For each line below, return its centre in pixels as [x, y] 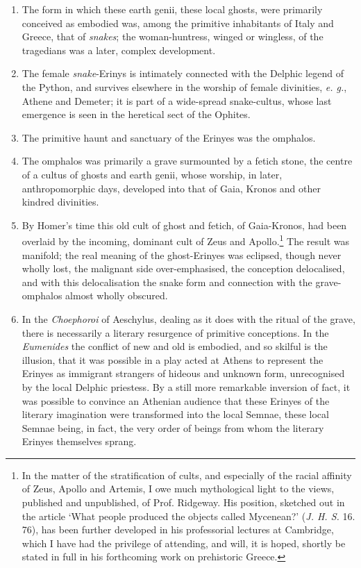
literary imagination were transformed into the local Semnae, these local [175, 414]
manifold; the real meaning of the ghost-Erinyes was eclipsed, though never [182, 254]
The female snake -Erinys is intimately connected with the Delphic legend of [183, 73]
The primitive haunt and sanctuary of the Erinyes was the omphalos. [169, 137]
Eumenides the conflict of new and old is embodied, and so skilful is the [175, 346]
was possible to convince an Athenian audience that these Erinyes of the [176, 400]
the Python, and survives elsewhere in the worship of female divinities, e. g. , [184, 86]
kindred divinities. [60, 202]
